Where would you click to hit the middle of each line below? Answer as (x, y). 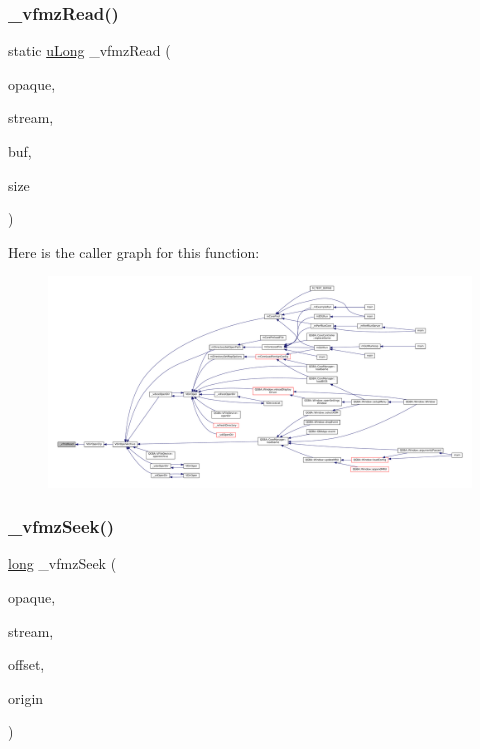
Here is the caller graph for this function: (134, 251)
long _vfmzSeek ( (62, 563)
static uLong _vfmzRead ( (89, 50)
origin (26, 697)
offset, (26, 664)
